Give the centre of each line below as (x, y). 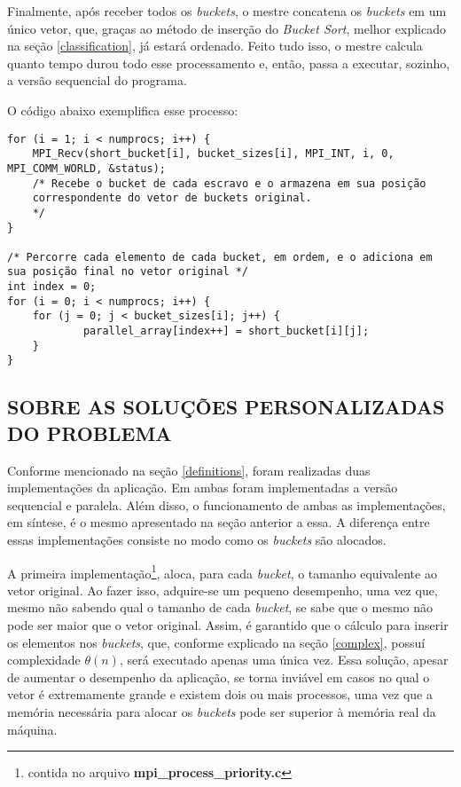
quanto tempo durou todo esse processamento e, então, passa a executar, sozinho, (229, 63)
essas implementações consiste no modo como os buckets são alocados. (197, 540)
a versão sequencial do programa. (97, 80)
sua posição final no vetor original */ (128, 272)
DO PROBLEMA (90, 433)
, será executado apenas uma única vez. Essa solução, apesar (284, 660)
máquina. (32, 729)
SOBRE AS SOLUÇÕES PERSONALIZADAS (226, 407)
